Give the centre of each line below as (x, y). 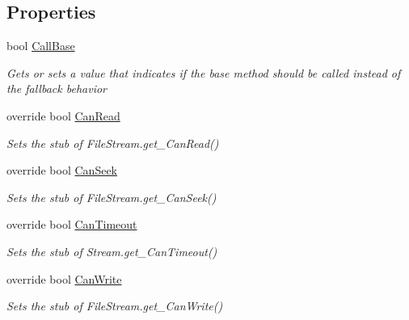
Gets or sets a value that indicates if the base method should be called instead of (204, 72)
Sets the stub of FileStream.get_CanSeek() (112, 197)
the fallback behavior (57, 88)
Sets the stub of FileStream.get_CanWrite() (115, 306)
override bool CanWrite (64, 278)
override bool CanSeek (62, 170)
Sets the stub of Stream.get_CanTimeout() (112, 251)
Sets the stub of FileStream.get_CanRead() (113, 143)
